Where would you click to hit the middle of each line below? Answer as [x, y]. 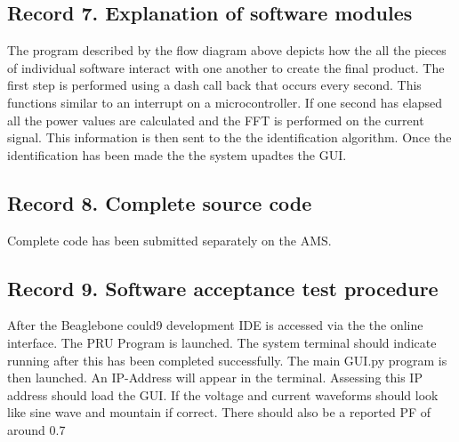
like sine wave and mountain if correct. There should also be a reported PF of [219, 412]
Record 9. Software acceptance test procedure [223, 288]
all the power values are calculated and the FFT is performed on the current [216, 120]
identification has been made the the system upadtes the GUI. [177, 154]
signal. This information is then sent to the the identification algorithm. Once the [229, 137]
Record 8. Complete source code [160, 202]
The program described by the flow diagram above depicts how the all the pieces [227, 50]
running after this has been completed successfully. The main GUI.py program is [227, 360]
